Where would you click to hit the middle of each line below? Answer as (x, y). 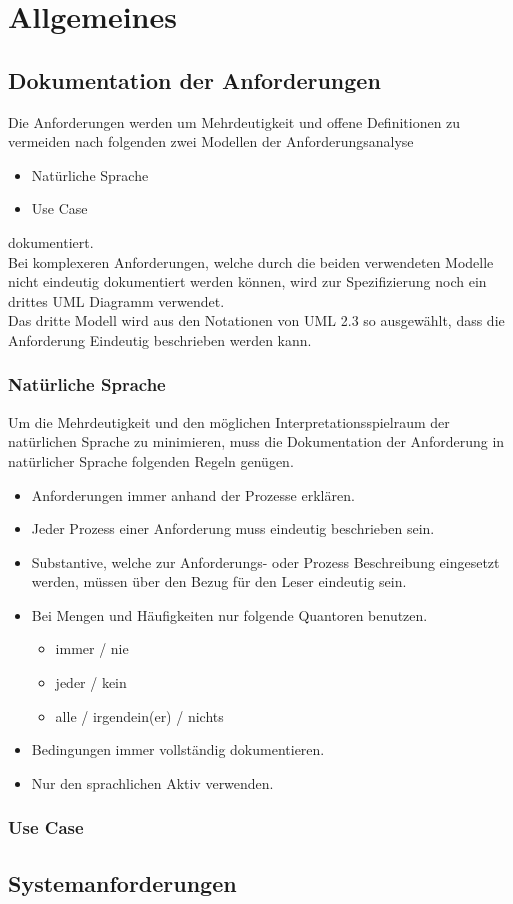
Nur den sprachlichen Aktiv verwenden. (152, 782)
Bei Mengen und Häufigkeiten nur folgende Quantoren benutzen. (229, 614)
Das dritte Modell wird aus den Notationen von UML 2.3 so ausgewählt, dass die (256, 320)
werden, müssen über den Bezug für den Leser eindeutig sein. (219, 581)
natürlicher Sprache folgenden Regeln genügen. (151, 460)
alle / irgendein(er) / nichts (139, 715)
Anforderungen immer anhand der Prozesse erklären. (193, 494)
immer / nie (92, 648)
